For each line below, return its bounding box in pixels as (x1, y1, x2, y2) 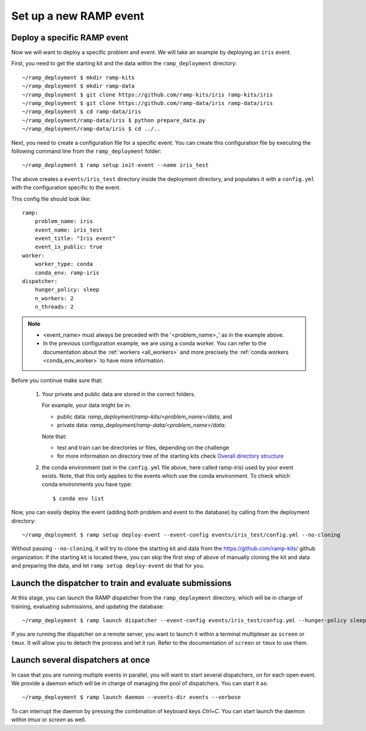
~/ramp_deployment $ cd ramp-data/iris (22, 108, 142, 116)
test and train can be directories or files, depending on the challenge (57, 444, 229, 451)
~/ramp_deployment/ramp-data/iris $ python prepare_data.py (22, 117, 206, 123)
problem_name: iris (34, 218, 93, 225)
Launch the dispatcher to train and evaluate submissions (11, 578, 232, 589)
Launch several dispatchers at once (11, 655, 151, 666)
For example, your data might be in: (41, 402, 131, 409)
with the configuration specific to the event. (11, 184, 121, 191)
